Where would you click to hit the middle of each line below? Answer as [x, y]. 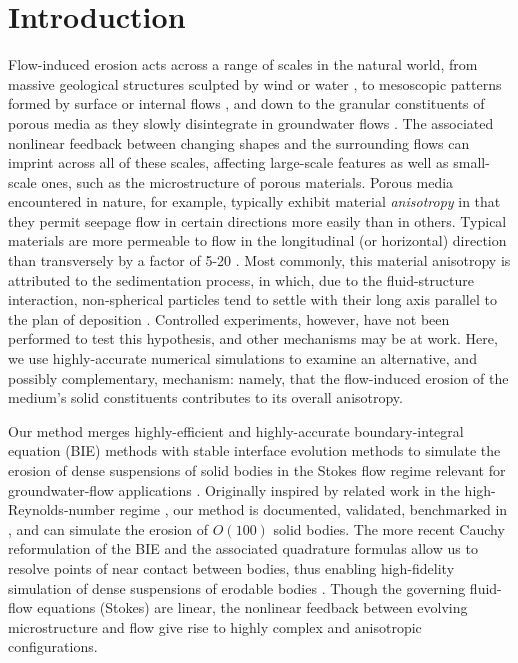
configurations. [53, 646]
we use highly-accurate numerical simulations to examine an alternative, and [242, 358]
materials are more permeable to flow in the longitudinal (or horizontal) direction [257, 240]
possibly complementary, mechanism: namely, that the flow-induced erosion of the [258, 377]
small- [471, 162]
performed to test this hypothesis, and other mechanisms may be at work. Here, [253, 338]
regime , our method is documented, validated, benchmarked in [313, 509]
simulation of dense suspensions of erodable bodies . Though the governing [237, 587]
